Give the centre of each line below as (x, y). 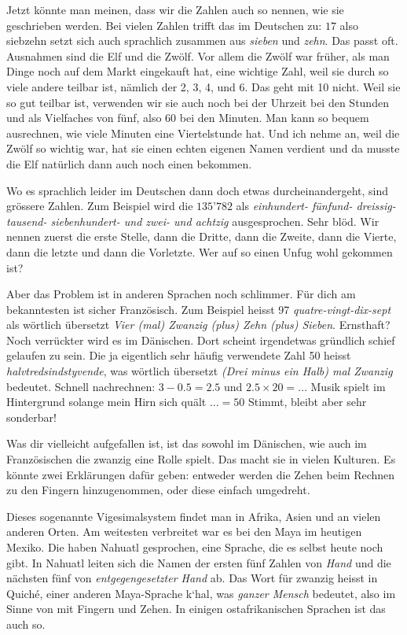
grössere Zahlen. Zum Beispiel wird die (100, 206)
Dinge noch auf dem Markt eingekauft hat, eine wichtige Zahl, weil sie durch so (198, 71)
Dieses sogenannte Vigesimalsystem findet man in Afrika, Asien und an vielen (194, 516)
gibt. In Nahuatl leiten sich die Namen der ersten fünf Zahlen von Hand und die (199, 562)
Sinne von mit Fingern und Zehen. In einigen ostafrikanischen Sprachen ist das (196, 609)
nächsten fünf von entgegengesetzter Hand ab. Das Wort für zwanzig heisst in (192, 578)
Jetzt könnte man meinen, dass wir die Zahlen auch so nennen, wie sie (175, 9)
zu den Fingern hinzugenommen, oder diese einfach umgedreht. (158, 490)
